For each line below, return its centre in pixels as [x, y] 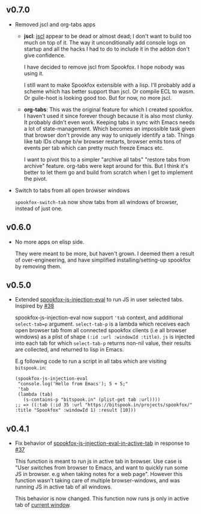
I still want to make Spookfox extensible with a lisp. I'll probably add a [109, 85]
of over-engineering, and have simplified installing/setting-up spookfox [103, 260]
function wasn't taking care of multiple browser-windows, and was [97, 480]
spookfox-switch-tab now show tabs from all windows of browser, [96, 202]
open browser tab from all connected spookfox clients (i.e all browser [101, 330]
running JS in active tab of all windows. [63, 487]
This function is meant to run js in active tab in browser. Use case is [98, 461]
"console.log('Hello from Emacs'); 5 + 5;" [73, 384]
